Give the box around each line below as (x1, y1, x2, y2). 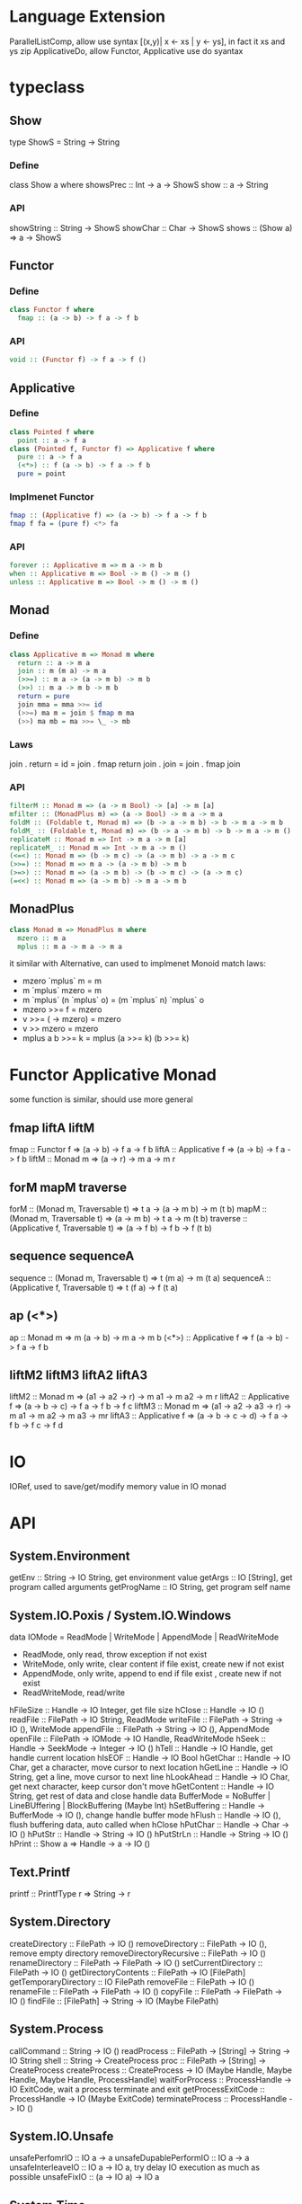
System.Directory (9, 1915, 111, 1930)
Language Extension (9, 6, 166, 27)
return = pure (17, 692, 70, 701)
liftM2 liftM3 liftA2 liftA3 (9, 1367, 148, 1382)
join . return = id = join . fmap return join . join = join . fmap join (9, 758, 241, 769)
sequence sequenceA (9, 1249, 135, 1264)
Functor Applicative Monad (9, 1064, 218, 1085)
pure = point (17, 469, 67, 478)
